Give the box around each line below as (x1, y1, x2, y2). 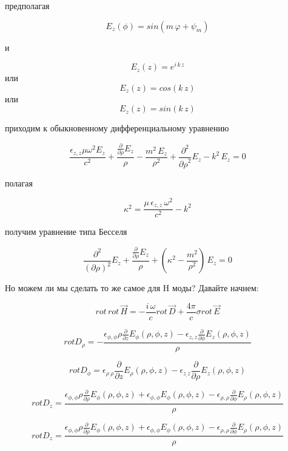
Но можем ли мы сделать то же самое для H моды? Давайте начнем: (5, 281, 259, 294)
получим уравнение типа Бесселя (5, 225, 127, 238)
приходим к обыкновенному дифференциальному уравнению (5, 122, 229, 134)
